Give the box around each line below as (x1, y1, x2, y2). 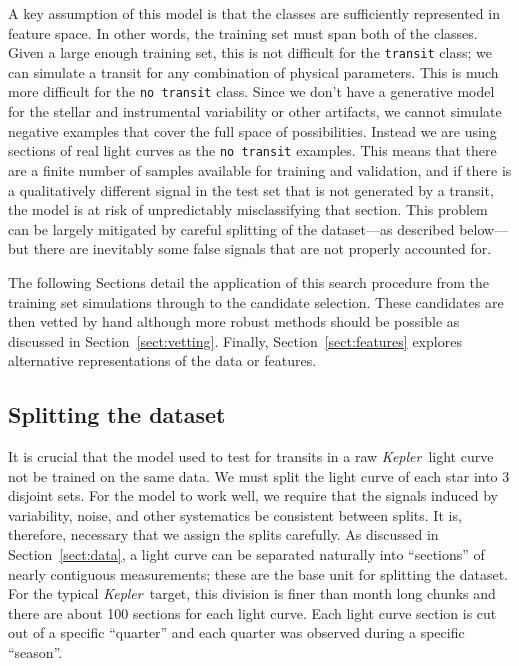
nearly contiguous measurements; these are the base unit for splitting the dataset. (8, 563, 509, 584)
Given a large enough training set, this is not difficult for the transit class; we (8, 42, 492, 63)
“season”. (8, 642, 63, 663)
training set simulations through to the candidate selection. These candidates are (8, 291, 504, 312)
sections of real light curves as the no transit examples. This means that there (8, 140, 497, 161)
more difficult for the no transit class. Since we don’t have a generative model (8, 81, 495, 102)
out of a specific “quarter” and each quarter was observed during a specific (8, 622, 465, 643)
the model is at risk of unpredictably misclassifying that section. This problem (8, 199, 488, 220)
